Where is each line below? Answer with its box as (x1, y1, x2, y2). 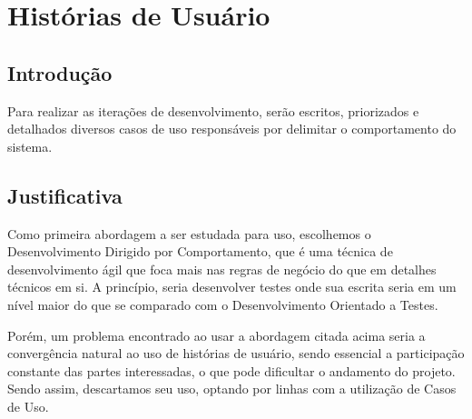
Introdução (7, 58, 113, 86)
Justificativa (7, 181, 123, 209)
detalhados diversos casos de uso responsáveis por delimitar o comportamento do (7, 119, 457, 138)
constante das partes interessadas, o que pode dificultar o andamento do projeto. (7, 361, 456, 380)
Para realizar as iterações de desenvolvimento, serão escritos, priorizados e (7, 101, 419, 120)
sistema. (7, 136, 53, 155)
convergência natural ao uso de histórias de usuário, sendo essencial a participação (7, 344, 465, 363)
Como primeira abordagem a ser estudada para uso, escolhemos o (7, 224, 371, 243)
